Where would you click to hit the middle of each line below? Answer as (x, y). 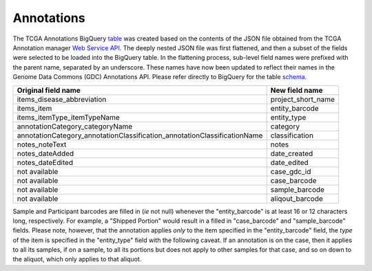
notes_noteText (42, 144)
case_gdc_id (291, 171)
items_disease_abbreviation (62, 99)
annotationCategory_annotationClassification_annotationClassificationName (140, 135)
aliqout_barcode (297, 198)
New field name (297, 90)
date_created (292, 153)
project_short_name (303, 99)
